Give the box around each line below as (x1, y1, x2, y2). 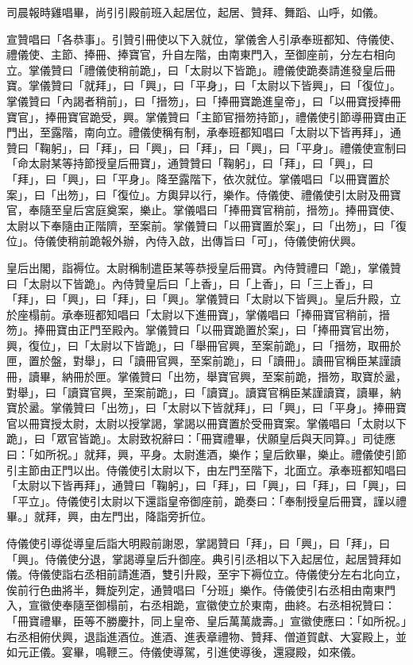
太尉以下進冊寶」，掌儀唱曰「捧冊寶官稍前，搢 (150, 306, 390, 322)
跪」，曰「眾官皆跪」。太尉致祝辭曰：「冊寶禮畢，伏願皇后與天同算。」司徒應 (6, 430, 396, 447)
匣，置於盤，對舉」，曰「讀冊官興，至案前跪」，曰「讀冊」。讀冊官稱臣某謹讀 (6, 352, 401, 369)
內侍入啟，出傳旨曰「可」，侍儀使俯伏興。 (145, 233, 362, 249)
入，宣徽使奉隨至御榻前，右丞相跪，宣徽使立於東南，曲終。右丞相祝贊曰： (6, 597, 396, 613)
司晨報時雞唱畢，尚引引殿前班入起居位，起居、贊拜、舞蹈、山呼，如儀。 (6, 4, 384, 20)
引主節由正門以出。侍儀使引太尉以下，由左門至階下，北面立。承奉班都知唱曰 (6, 461, 407, 478)
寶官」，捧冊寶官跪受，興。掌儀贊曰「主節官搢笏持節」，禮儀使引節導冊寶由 (6, 108, 396, 125)
